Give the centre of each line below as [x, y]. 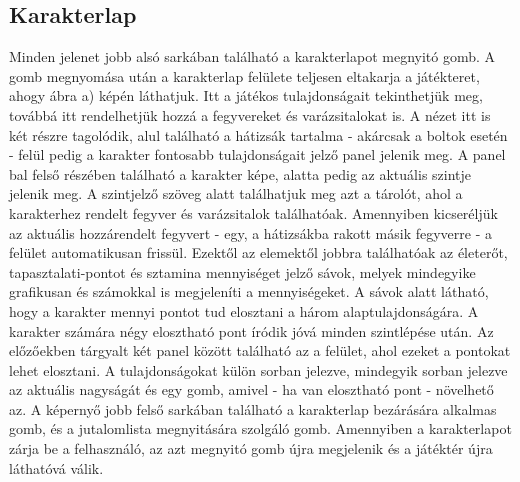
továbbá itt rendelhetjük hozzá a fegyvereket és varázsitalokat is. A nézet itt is [250, 114]
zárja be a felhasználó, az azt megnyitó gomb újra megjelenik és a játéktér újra [251, 448]
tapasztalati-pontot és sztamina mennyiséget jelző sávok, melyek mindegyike [242, 271]
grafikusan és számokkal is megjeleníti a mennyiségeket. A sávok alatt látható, [249, 291]
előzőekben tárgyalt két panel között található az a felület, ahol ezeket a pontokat [260, 350]
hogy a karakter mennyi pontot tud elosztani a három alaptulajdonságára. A [244, 310]
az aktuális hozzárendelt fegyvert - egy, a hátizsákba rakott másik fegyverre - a [250, 232]
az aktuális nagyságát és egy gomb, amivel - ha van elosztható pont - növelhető [251, 389]
